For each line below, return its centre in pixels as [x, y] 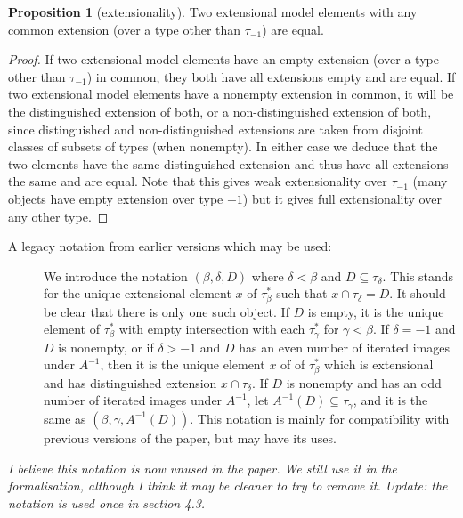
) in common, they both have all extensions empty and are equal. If [271, 76]
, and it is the [390, 400]
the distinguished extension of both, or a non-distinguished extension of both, [220, 111]
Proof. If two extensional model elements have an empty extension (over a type [223, 59]
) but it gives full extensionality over [342, 198]
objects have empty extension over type [116, 198]
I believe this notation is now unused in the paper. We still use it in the [203, 468]
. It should [418, 293]
